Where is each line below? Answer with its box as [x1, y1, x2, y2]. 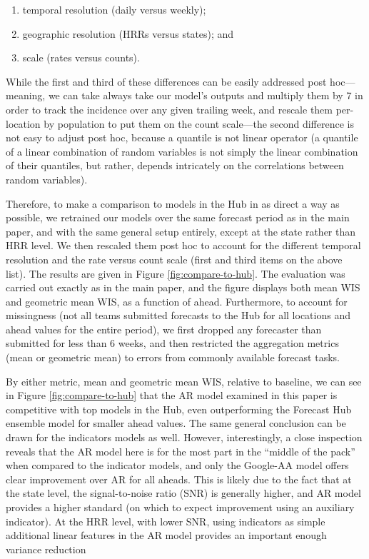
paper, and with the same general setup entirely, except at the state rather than [6, 223, 356, 238]
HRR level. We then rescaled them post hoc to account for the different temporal [6, 238, 361, 253]
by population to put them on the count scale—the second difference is [44, 116, 354, 131]
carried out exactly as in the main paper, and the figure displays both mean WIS [6, 280, 360, 295]
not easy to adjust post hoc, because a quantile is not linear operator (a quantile [6, 130, 358, 145]
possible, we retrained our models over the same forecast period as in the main [6, 210, 350, 225]
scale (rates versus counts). [22, 50, 140, 65]
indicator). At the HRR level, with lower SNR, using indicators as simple [6, 513, 325, 528]
